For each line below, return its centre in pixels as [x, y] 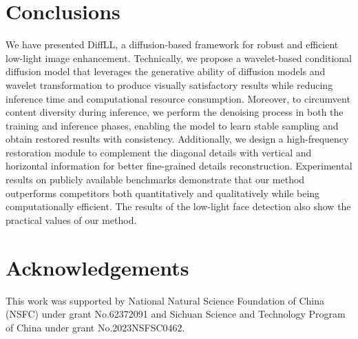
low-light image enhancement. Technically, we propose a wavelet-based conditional [179, 58]
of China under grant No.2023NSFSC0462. [95, 327]
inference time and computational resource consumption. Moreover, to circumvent [178, 98]
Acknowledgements [97, 267]
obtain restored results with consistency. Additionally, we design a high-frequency [177, 139]
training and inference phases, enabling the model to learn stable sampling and [172, 125]
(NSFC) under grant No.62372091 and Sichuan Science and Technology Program [176, 314]
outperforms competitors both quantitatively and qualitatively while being [163, 193]
